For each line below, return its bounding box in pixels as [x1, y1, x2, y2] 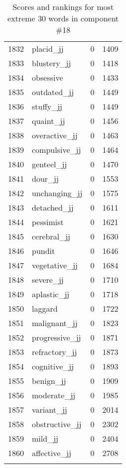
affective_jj [32, 447, 72, 459]
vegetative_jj [32, 259, 78, 271]
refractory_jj [32, 346, 77, 357]
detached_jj [32, 202, 74, 213]
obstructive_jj [32, 418, 82, 430]
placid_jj [32, 43, 64, 54]
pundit [32, 245, 55, 256]
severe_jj [32, 274, 64, 285]
